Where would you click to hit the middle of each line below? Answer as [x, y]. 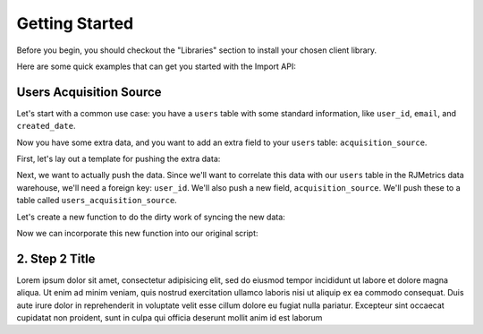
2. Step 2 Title [56, 258]
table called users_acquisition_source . [97, 201]
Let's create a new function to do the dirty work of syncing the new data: [151, 217]
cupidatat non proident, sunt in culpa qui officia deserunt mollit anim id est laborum [169, 318]
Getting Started [75, 23]
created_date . [46, 126]
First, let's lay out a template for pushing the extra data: [119, 159]
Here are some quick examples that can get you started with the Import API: [157, 66]
